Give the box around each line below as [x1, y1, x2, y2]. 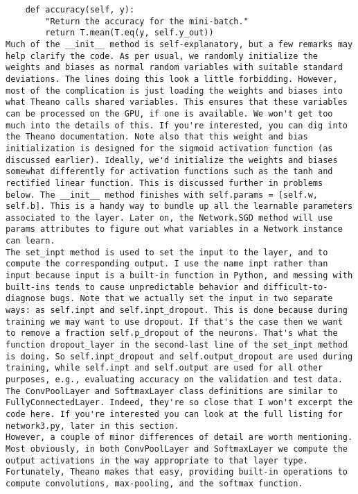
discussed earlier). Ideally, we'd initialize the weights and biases [6, 155, 338, 165]
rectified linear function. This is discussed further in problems [6, 178, 323, 188]
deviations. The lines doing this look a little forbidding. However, [6, 74, 338, 84]
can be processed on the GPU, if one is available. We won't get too [6, 108, 333, 119]
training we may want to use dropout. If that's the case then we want [6, 316, 343, 327]
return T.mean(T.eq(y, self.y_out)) [45, 28, 214, 38]
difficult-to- [263, 282, 328, 292]
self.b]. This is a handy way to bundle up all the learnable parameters [6, 201, 353, 212]
